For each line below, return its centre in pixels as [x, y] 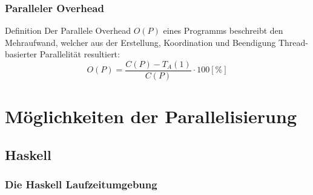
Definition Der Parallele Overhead [68, 30]
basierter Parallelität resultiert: [62, 54]
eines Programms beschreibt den [223, 30]
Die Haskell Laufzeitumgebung [81, 184]
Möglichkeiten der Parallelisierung [151, 116]
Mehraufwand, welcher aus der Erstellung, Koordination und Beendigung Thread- [156, 42]
